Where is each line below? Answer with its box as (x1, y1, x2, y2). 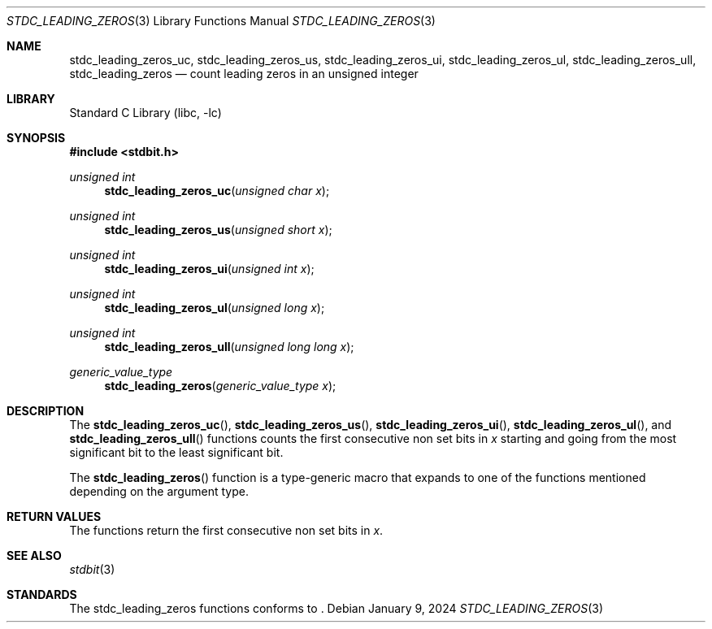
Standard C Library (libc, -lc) (69, 106, 222, 119)
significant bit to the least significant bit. (69, 445, 284, 459)
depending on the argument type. (69, 484, 249, 498)
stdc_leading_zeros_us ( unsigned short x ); (104, 223, 332, 236)
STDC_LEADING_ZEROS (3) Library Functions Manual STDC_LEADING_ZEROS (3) (7, 14, 436, 28)
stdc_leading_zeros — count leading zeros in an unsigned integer (69, 67, 419, 80)
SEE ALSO (7, 549, 62, 562)
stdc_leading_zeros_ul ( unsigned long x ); (104, 301, 325, 314)
